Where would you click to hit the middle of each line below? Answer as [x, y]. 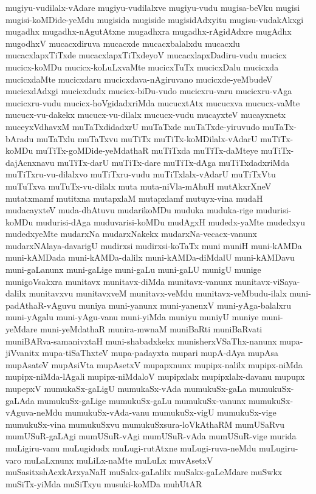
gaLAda [20, 400]
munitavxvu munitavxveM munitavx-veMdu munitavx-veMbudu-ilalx [158, 293]
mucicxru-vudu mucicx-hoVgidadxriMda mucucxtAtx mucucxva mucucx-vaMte [153, 102]
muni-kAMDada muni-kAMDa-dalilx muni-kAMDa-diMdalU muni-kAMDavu [150, 257]
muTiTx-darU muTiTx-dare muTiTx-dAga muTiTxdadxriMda [173, 162]
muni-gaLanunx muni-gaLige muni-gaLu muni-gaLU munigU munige [133, 269]
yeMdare [22, 329]
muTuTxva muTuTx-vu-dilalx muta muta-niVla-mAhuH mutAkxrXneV [139, 186]
